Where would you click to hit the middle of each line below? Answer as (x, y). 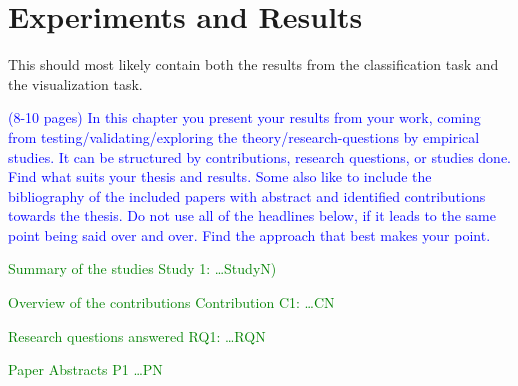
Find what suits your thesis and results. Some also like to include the (220, 176)
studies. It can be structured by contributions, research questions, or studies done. (259, 156)
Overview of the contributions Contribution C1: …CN (171, 302)
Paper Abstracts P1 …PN (85, 369)
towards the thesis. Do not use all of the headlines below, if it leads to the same (252, 215)
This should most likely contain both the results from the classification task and (253, 64)
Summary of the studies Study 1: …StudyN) (142, 268)
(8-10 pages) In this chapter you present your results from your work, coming (244, 117)
